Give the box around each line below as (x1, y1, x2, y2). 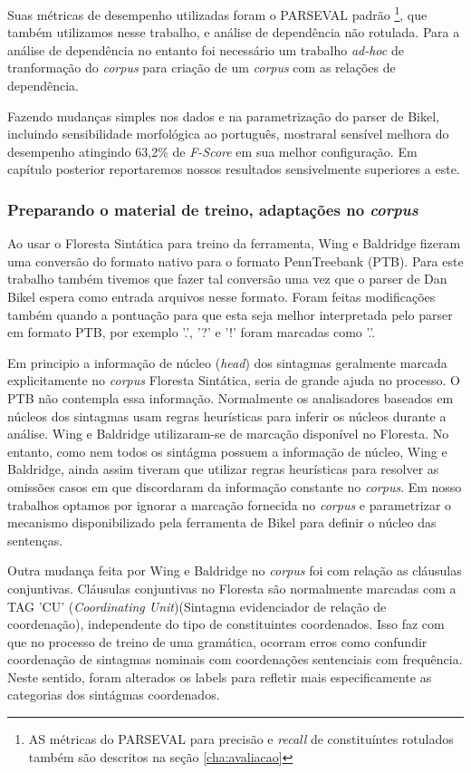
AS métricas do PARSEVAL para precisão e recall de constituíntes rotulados (28, 730, 454, 749)
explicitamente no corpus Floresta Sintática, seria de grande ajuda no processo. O (7, 371, 460, 390)
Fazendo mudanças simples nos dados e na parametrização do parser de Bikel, (7, 106, 439, 125)
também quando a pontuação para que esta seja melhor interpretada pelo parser (7, 304, 453, 324)
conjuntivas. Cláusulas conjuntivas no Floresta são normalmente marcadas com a (7, 578, 457, 597)
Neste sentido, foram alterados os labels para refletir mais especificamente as (7, 667, 432, 686)
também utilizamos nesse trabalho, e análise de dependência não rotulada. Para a (7, 23, 460, 42)
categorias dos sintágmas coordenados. (7, 685, 220, 704)
